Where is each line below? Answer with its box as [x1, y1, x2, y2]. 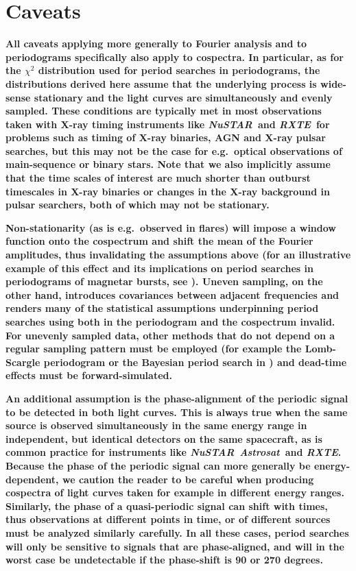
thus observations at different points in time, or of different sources [5, 512, 331, 526]
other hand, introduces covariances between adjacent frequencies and [5, 287, 340, 302]
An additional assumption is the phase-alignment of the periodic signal [5, 391, 348, 405]
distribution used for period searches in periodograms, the [38, 63, 320, 77]
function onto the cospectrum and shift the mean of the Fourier [5, 234, 313, 248]
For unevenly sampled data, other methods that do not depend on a [5, 328, 335, 342]
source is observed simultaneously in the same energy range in [5, 418, 307, 433]
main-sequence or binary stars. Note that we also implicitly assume [5, 157, 331, 171]
